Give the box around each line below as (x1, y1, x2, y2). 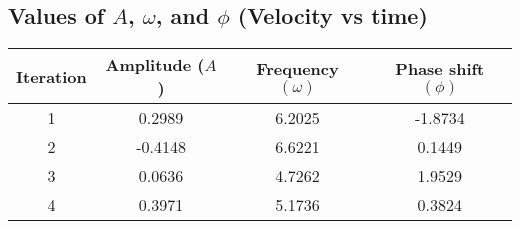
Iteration (16, 64, 87, 88)
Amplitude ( (105, 53, 205, 77)
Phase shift (395, 56, 485, 80)
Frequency (256, 56, 339, 80)
